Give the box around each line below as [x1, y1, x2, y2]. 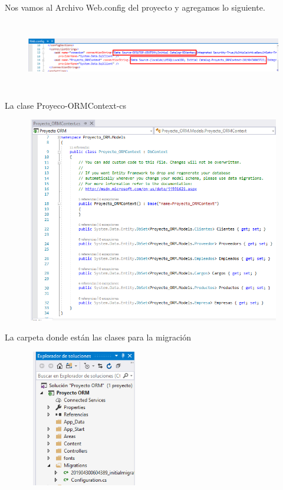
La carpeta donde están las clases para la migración [5, 330, 191, 343]
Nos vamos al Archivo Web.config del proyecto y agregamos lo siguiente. [5, 1, 265, 13]
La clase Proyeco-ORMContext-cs [5, 99, 127, 111]
